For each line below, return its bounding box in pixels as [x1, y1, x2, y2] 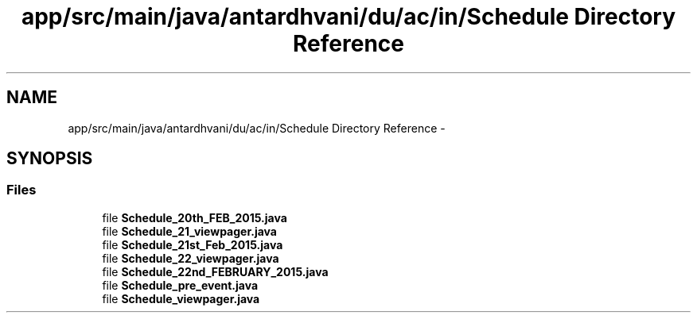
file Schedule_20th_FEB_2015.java [102, 210, 287, 225]
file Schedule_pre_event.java [102, 278, 259, 292]
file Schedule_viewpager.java [102, 291, 260, 306]
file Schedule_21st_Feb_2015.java [102, 237, 283, 252]
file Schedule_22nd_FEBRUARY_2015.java [102, 264, 329, 279]
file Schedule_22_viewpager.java [102, 251, 279, 265]
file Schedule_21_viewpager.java [102, 224, 278, 238]
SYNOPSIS [6, 148, 93, 169]
